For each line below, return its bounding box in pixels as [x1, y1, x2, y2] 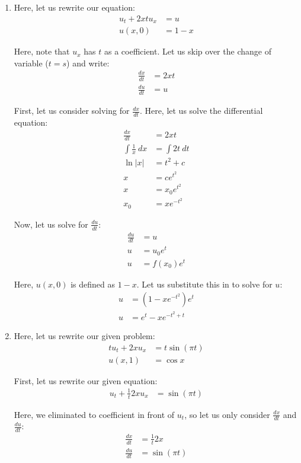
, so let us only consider [184, 408, 270, 420]
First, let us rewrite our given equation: [14, 374, 158, 387]
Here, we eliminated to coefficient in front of [14, 408, 175, 420]
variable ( [14, 56, 49, 69]
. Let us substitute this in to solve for [136, 277, 273, 290]
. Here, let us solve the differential [139, 104, 263, 117]
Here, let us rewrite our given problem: [14, 330, 155, 342]
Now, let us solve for [14, 218, 88, 230]
